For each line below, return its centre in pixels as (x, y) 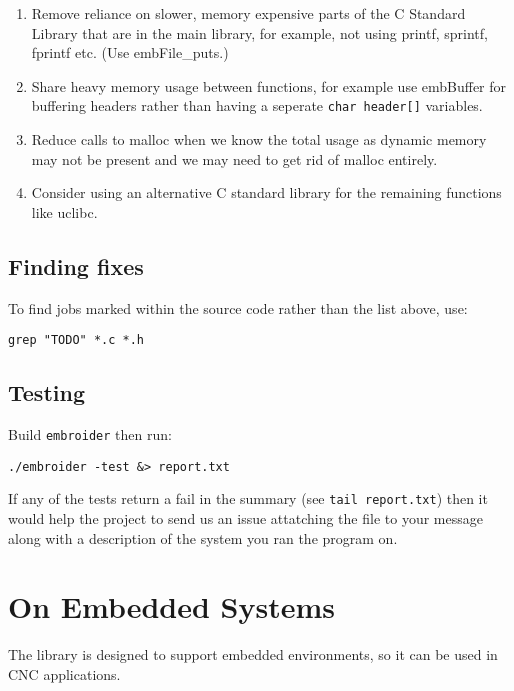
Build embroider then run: (90, 434)
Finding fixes (76, 265)
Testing (46, 392)
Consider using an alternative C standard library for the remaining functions (266, 192)
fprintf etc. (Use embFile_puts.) (130, 52)
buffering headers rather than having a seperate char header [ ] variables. (257, 105)
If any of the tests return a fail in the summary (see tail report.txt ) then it (248, 498)
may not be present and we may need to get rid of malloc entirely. (234, 158)
